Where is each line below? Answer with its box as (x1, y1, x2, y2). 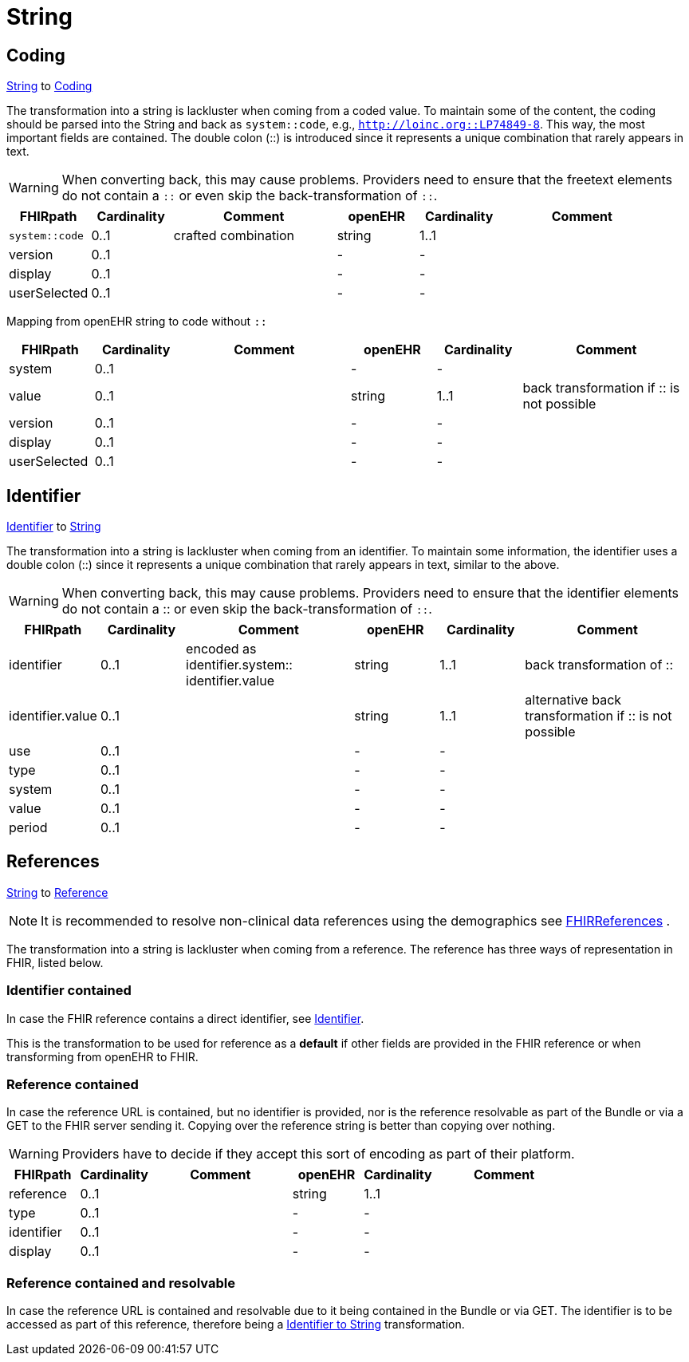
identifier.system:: (186, 657, 293, 673)
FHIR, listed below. (6, 955, 104, 969)
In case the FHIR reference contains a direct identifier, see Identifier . (6, 1011, 364, 1025)
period (9, 819, 48, 836)
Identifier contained (6, 982, 132, 999)
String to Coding (6, 79, 93, 93)
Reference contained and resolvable (6, 1274, 235, 1291)
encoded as (186, 641, 257, 657)
